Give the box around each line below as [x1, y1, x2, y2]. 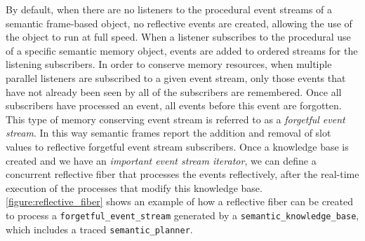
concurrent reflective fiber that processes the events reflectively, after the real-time [6, 167, 359, 181]
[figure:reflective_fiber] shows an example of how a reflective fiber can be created [6, 194, 354, 209]
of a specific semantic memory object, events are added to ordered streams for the [6, 43, 358, 57]
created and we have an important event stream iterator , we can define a [6, 153, 317, 167]
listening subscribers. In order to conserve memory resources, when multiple [6, 57, 332, 71]
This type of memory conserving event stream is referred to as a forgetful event [6, 111, 345, 126]
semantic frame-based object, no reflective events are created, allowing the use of [6, 15, 352, 30]
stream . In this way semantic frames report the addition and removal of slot [6, 125, 331, 140]
